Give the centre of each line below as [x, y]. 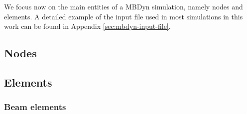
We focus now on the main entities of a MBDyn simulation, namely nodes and [123, 6]
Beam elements [35, 107]
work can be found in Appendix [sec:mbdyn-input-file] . [87, 26]
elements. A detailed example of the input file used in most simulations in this [123, 16]
